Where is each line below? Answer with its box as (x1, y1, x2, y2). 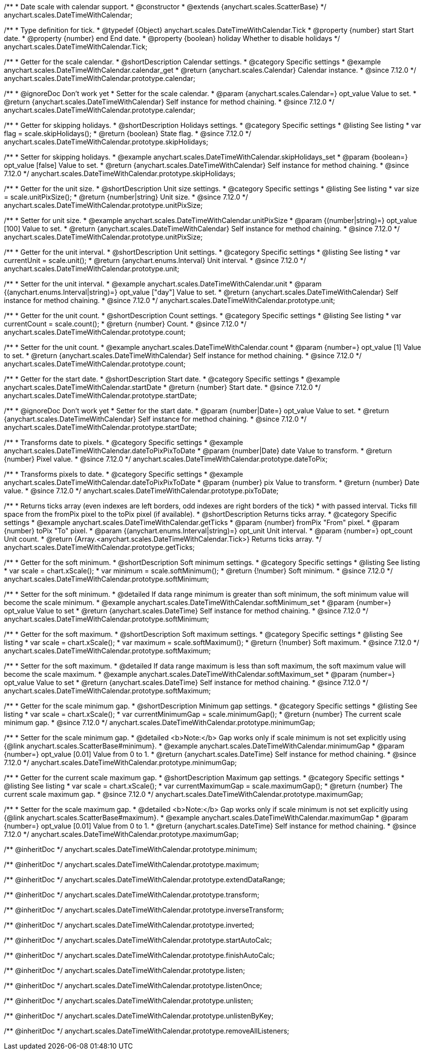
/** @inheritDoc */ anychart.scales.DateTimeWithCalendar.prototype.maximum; (4, 860, 259, 869)
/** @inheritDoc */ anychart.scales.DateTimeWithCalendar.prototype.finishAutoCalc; (4, 951, 275, 959)
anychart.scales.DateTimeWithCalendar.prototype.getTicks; (4, 543, 195, 551)
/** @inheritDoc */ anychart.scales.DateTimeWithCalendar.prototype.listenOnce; (4, 981, 262, 990)
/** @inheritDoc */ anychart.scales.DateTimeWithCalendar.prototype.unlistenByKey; (4, 1012, 273, 1020)
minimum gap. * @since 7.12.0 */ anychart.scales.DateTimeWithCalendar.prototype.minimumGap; (4, 718, 315, 727)
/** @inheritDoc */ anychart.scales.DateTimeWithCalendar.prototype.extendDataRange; (4, 875, 286, 884)
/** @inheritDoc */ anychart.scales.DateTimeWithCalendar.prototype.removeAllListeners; (4, 1027, 290, 1035)
